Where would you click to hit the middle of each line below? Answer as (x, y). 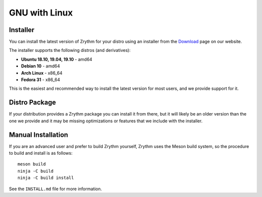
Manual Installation (39, 135)
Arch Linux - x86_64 (42, 73)
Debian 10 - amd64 (41, 66)
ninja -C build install (46, 178)
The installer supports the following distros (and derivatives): (70, 50)
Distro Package (33, 103)
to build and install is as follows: (41, 153)
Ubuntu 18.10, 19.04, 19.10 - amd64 (57, 59)
